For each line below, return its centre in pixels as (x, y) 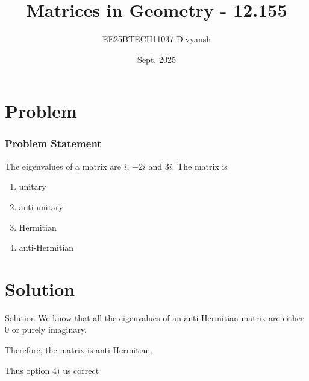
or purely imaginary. (49, 329)
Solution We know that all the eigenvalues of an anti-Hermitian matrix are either (154, 317)
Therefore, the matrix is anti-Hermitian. (79, 350)
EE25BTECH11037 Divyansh (157, 39)
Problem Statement (53, 143)
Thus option (27, 370)
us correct (81, 370)
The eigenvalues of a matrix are (63, 166)
